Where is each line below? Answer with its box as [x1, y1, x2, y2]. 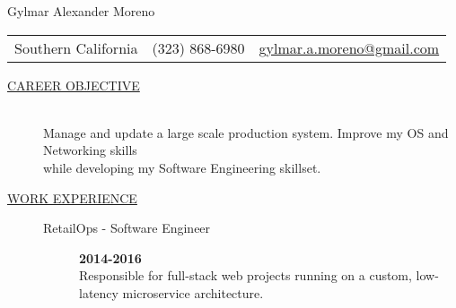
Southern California [14, 37, 138, 58]
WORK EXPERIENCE [7, 188, 137, 207]
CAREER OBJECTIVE [7, 75, 140, 94]
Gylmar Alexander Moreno [7, 2, 155, 20]
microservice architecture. [122, 283, 264, 302]
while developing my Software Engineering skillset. [43, 158, 321, 176]
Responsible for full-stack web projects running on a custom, [79, 266, 412, 285]
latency [79, 283, 118, 302]
